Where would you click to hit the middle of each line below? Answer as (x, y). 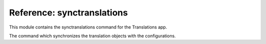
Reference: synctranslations (68, 13)
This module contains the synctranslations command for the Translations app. (88, 27)
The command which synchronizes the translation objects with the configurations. (92, 36)
